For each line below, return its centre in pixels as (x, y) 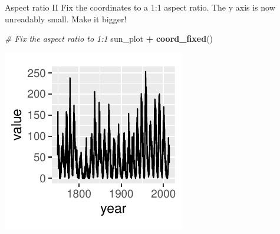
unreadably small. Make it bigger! (66, 19)
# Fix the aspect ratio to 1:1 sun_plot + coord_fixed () (109, 39)
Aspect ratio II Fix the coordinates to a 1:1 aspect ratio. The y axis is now (140, 7)
